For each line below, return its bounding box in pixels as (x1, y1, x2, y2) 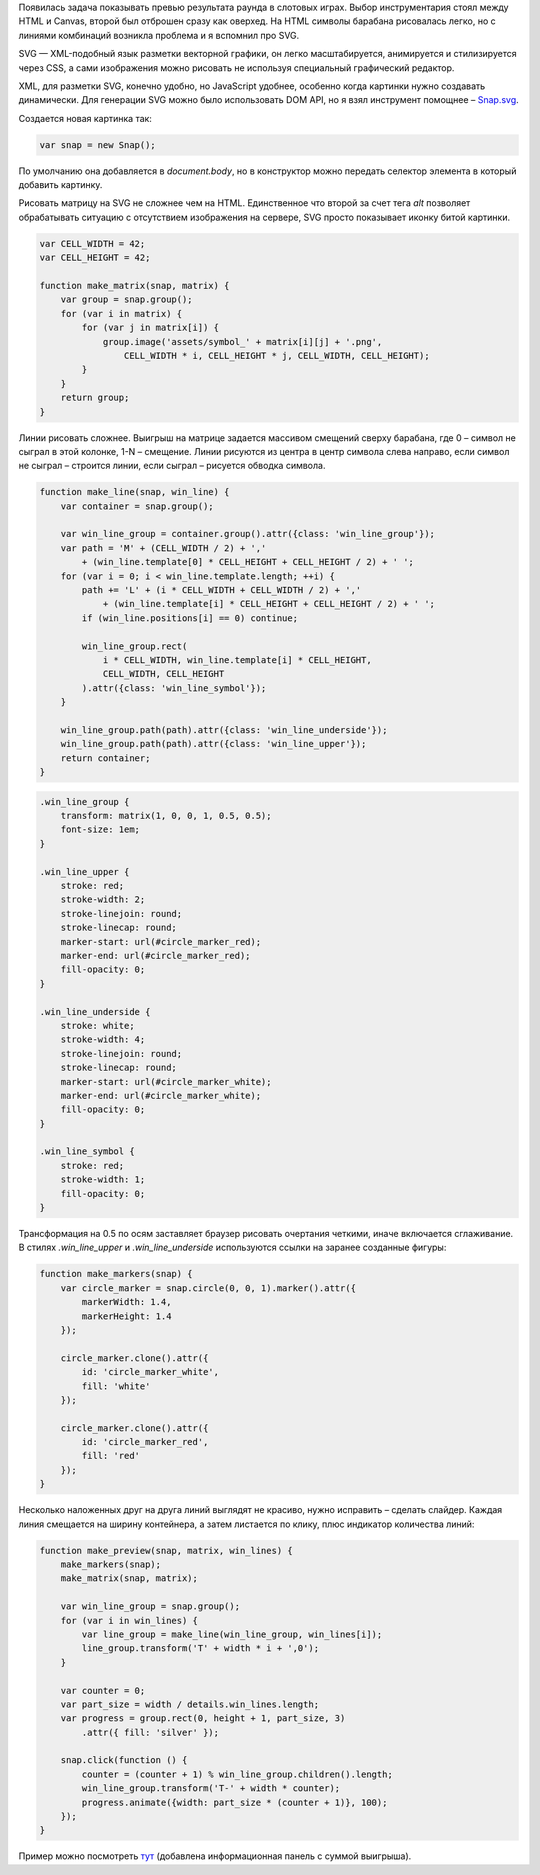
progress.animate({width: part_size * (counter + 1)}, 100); (81, 1796, 388, 1808)
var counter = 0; (60, 1685, 146, 1696)
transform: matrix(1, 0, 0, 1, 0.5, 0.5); (60, 810, 272, 822)
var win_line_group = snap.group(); (60, 1601, 240, 1612)
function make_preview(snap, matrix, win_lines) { (39, 1545, 294, 1556)
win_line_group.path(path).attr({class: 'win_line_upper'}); (60, 738, 367, 750)
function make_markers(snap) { (39, 1268, 194, 1280)
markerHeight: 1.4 (81, 1310, 172, 1322)
